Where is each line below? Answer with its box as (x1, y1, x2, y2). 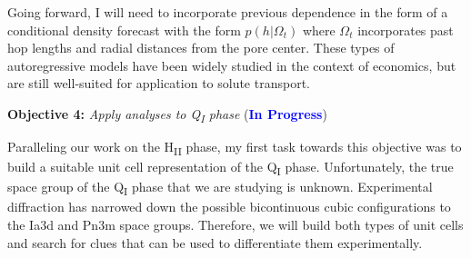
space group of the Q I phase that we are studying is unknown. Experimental (7, 177, 433, 199)
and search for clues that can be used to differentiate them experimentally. (7, 233, 423, 252)
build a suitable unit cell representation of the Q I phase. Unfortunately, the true (7, 157, 454, 179)
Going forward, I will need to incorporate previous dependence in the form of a (7, 3, 448, 21)
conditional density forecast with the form (7, 20, 241, 39)
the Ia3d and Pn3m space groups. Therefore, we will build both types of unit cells (7, 215, 464, 234)
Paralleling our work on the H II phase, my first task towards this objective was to (7, 137, 462, 158)
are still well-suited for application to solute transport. (7, 74, 310, 93)
